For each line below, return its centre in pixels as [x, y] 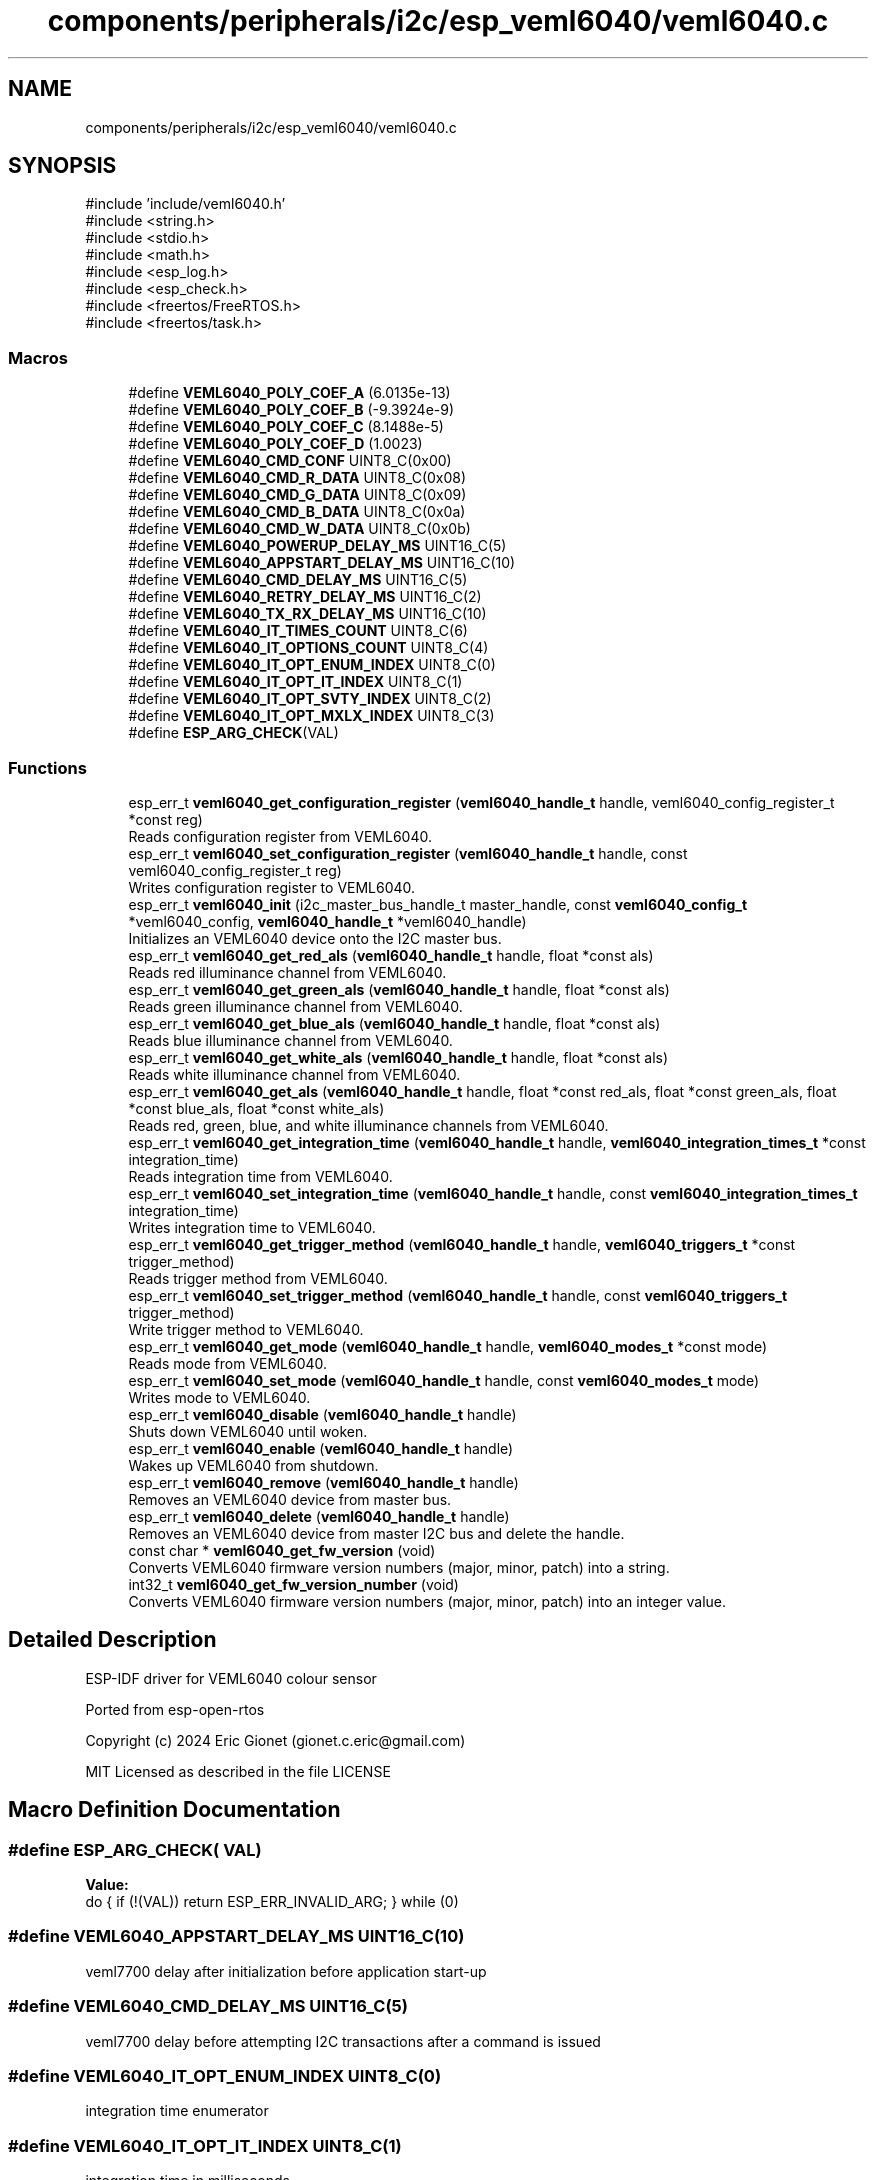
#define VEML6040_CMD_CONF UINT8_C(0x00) [290, 461]
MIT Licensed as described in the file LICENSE [238, 1771]
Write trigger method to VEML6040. [246, 1329]
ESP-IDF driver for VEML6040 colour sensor [231, 1678]
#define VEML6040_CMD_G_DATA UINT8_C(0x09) [297, 495]
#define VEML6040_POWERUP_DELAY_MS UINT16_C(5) [317, 546]
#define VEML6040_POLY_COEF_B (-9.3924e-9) [291, 410]
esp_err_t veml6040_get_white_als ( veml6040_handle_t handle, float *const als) [398, 1057]
